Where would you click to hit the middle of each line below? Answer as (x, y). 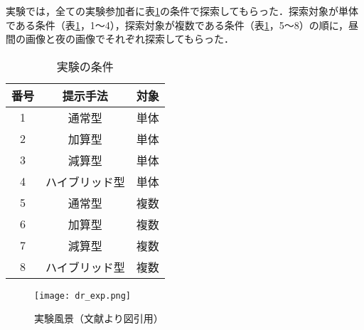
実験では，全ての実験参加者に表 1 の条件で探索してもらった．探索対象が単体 (182, 11)
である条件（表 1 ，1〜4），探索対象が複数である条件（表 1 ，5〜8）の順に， (177, 25)
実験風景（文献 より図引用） (99, 318)
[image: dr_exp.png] (83, 296)
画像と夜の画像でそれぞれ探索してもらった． (129, 39)
